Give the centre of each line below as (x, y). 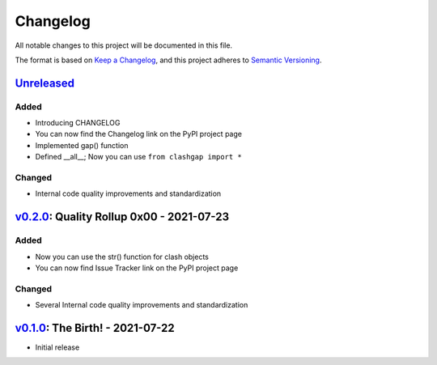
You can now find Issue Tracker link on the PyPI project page (137, 268)
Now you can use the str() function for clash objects (122, 257)
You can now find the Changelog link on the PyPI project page (139, 134)
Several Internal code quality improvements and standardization (142, 305)
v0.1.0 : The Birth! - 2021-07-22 (95, 328)
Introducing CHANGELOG (78, 123)
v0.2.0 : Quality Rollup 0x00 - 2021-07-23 (122, 217)
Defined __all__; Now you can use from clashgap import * (138, 157)
